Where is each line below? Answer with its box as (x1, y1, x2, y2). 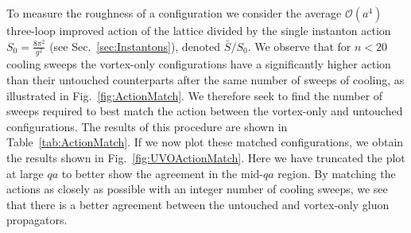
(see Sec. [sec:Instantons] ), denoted (49, 37, 221, 54)
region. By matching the (277, 165, 396, 181)
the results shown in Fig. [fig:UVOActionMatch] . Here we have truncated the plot (6, 150, 405, 166)
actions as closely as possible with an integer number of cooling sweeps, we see (6, 181, 388, 197)
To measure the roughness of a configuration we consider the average (6, 5, 342, 21)
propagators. (6, 212, 68, 228)
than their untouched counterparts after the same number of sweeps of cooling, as (6, 72, 405, 88)
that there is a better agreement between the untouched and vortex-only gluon (6, 196, 390, 212)
